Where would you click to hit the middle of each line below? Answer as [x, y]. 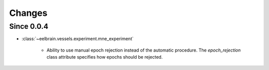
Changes [28, 13]
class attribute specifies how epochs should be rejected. [105, 57]
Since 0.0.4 [29, 26]
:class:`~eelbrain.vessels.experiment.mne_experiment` [78, 39]
